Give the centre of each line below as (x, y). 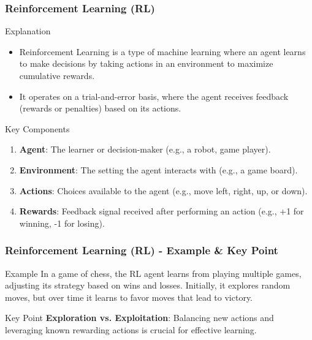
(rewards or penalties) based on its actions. (100, 108)
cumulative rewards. (57, 75)
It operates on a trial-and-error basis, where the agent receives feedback (154, 96)
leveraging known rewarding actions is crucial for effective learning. (131, 329)
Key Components (37, 128)
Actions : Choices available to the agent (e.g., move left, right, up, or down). (163, 190)
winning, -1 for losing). (62, 223)
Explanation (28, 31)
